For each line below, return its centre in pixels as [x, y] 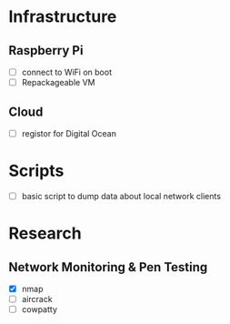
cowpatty [40, 309]
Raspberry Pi [46, 51]
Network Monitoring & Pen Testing [108, 267]
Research [45, 233]
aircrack [37, 299]
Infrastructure [63, 17]
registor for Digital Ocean [69, 133]
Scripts [36, 171]
